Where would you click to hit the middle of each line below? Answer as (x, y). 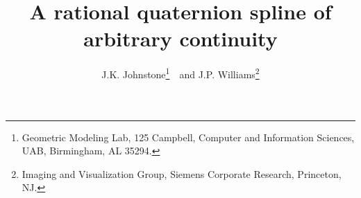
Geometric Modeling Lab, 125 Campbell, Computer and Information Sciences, (188, 137)
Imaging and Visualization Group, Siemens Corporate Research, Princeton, (182, 173)
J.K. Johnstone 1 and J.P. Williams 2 (180, 73)
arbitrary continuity (180, 38)
